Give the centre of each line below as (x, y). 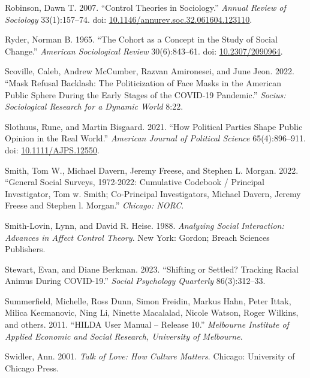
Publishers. (25, 249)
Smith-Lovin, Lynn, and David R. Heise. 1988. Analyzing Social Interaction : (145, 225)
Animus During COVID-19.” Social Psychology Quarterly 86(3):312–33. (135, 281)
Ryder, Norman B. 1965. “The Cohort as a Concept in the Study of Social (141, 39)
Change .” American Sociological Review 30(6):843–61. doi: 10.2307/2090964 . (144, 51)
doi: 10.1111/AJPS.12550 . (52, 149)
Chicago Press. (32, 368)
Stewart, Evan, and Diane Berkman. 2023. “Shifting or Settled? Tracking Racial (152, 269)
